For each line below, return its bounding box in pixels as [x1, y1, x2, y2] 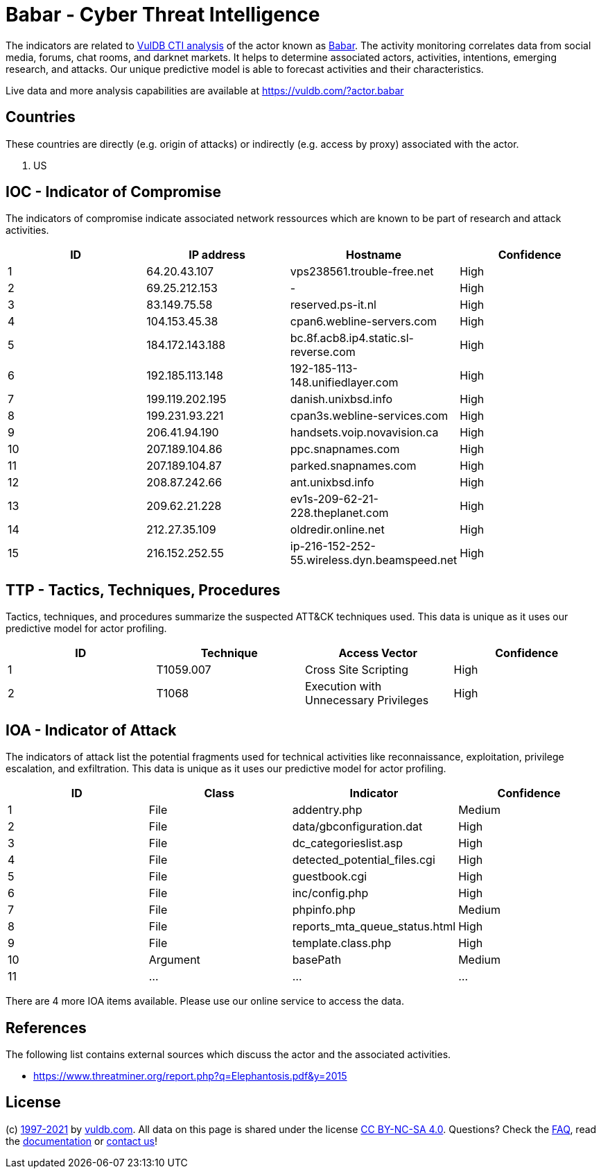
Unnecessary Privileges [305, 693, 429, 708]
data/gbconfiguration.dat [292, 819, 423, 834]
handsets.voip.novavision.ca [290, 425, 439, 440]
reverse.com [290, 345, 356, 359]
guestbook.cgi [292, 869, 367, 884]
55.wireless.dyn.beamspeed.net [290, 553, 458, 568]
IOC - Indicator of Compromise [6, 183, 221, 201]
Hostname [346, 248, 401, 262]
